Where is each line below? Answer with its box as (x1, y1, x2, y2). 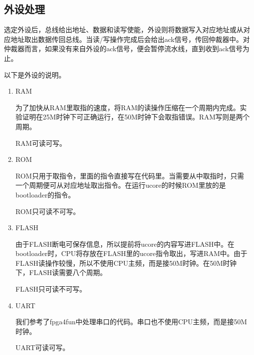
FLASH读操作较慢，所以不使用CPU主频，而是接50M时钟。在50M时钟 (15, 257, 237, 268)
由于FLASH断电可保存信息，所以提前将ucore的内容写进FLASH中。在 (15, 238, 234, 249)
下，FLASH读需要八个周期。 (15, 267, 107, 277)
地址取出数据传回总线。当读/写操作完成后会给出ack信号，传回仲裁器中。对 (10, 34, 250, 44)
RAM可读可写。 (15, 138, 66, 148)
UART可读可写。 (15, 342, 70, 353)
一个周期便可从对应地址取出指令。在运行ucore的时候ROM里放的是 (15, 180, 226, 190)
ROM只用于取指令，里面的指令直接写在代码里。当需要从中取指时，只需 (15, 170, 244, 180)
